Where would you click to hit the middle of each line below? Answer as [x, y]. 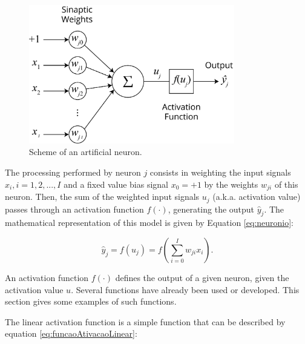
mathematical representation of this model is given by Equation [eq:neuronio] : [149, 223]
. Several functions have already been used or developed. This [185, 289]
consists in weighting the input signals [220, 172]
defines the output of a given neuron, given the [202, 277]
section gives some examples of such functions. [91, 301]
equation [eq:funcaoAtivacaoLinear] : [71, 333]
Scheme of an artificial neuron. [86, 152]
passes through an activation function [74, 209]
